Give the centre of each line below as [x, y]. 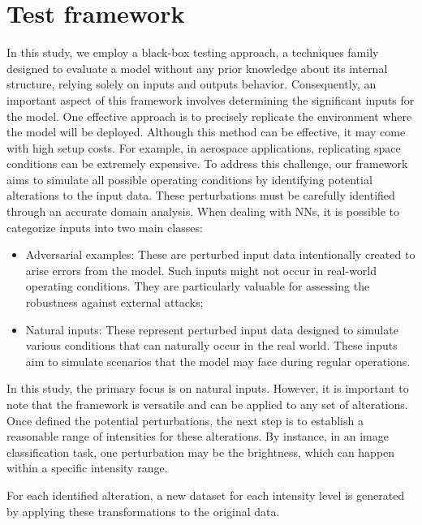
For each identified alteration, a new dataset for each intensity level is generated [206, 495]
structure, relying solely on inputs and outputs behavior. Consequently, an [192, 84]
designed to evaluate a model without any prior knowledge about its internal [197, 68]
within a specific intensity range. [87, 468]
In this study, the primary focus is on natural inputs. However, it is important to [208, 388]
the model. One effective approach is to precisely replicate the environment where [209, 116]
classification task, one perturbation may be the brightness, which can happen [201, 452]
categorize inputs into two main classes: [105, 227]
